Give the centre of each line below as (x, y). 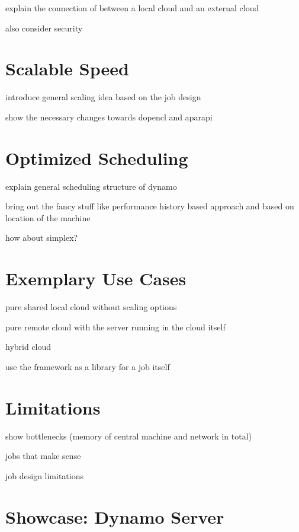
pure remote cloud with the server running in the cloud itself (115, 326)
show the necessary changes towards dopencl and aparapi (109, 117)
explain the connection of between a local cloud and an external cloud (132, 8)
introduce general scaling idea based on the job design (103, 97)
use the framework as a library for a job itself (88, 366)
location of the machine (48, 217)
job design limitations (45, 475)
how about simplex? (42, 238)
